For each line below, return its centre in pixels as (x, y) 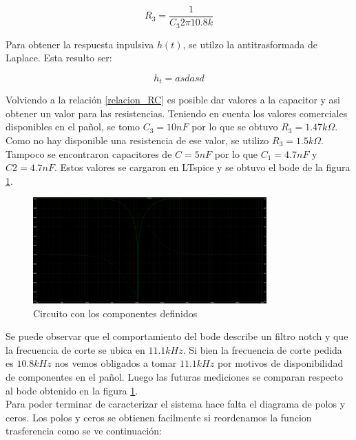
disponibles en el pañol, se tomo (73, 127)
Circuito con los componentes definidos (115, 313)
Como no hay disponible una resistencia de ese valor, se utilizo (137, 140)
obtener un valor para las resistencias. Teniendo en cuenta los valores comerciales (177, 113)
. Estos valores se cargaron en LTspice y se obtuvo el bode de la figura (202, 167)
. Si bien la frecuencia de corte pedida (262, 349)
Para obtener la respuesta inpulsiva (80, 44)
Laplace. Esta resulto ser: (59, 58)
